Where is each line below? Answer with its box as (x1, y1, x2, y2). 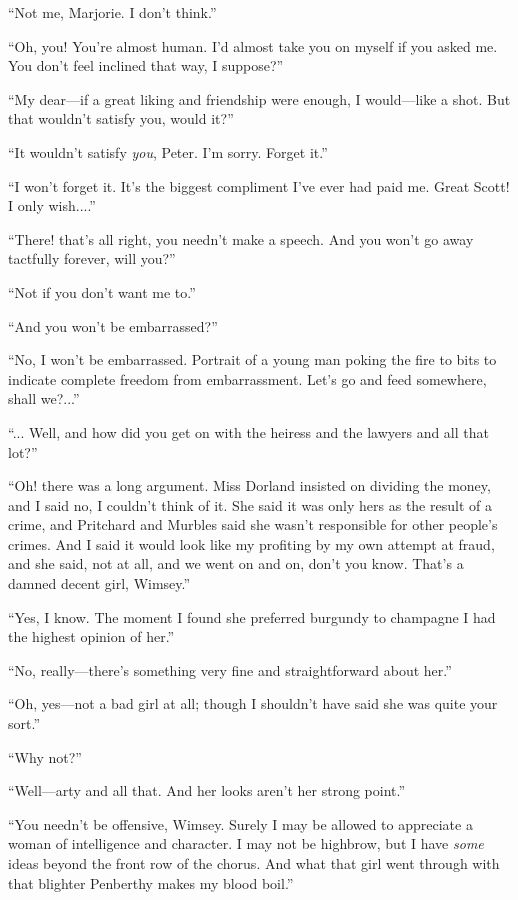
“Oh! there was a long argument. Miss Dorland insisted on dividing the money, (8, 475, 491, 496)
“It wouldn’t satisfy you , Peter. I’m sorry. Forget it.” (8, 141, 328, 162)
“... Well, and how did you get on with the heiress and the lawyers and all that (8, 421, 489, 442)
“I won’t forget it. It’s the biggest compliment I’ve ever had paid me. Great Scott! (8, 175, 510, 196)
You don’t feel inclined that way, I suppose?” (8, 55, 284, 76)
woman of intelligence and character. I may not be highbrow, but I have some (8, 833, 484, 854)
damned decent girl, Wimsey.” (8, 573, 191, 594)
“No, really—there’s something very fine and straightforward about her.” (8, 659, 452, 680)
